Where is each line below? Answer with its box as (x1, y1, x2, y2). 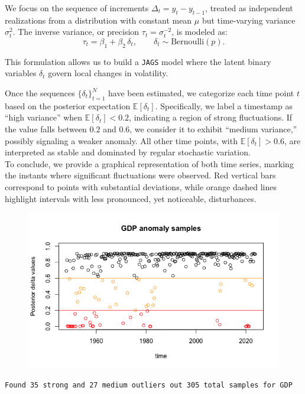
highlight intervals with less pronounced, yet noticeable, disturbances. (5, 192, 257, 204)
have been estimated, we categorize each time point (108, 87, 294, 99)
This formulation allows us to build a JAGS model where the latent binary (5, 55, 271, 67)
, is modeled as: (171, 25, 228, 38)
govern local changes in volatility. (48, 67, 168, 79)
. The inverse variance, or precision (12, 25, 139, 38)
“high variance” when (5, 111, 83, 123)
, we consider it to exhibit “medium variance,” (129, 123, 297, 135)
